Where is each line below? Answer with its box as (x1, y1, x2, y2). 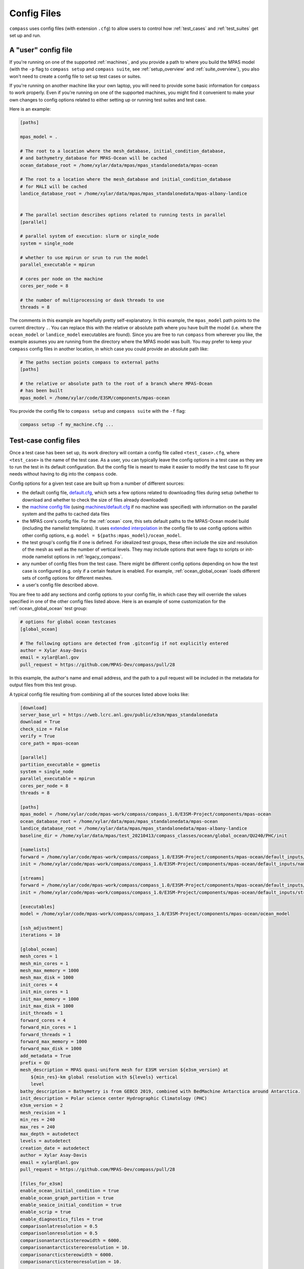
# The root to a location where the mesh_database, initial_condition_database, (20, 148, 226, 154)
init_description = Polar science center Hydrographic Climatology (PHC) (20, 1095, 207, 1101)
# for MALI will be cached (20, 183, 87, 189)
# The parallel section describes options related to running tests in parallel (20, 212, 226, 218)
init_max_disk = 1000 (20, 1003, 74, 1009)
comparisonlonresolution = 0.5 (20, 1230, 98, 1236)
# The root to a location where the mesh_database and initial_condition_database (20, 177, 232, 182)
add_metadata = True (20, 1053, 71, 1058)
